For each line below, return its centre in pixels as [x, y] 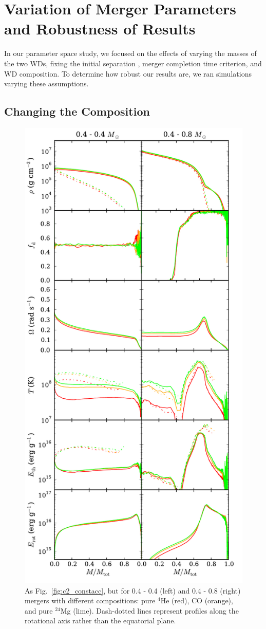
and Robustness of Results [100, 29]
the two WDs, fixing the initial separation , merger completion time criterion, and [133, 63]
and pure [39, 610]
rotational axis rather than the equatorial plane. [100, 621]
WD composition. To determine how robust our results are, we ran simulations [128, 73]
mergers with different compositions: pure [90, 600]
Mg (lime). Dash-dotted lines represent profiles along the [149, 610]
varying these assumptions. [46, 84]
